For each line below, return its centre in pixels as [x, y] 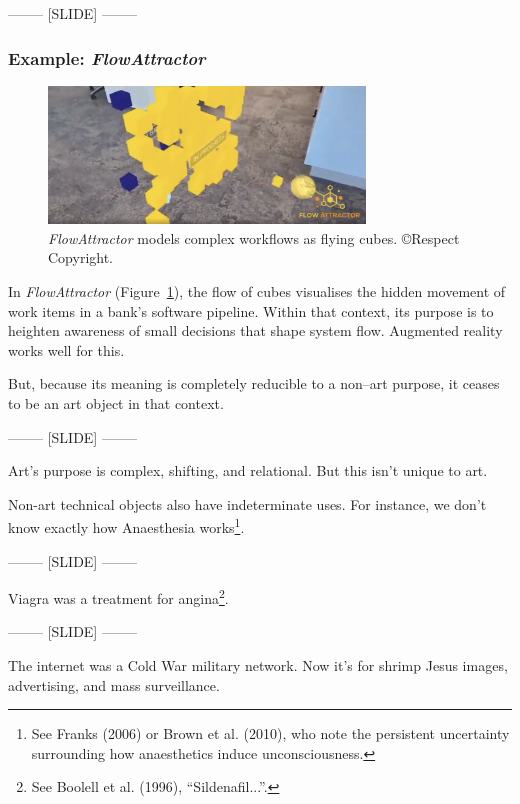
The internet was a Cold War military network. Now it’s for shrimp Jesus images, [258, 665]
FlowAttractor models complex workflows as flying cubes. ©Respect [254, 237]
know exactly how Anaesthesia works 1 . [126, 525]
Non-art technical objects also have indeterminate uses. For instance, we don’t [247, 503]
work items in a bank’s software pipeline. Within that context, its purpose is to [251, 310]
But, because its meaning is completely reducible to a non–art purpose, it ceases [254, 383]
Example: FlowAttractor [107, 57]
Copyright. [81, 257]
